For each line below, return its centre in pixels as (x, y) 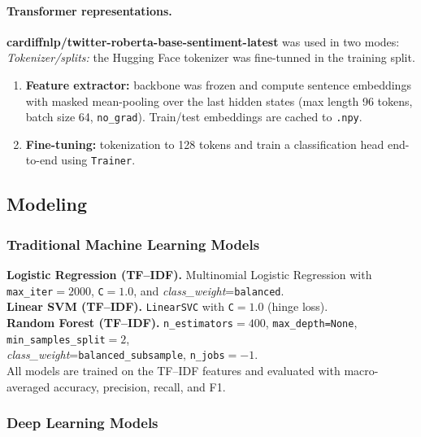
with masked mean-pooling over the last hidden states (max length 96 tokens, (219, 101)
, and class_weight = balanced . (209, 290)
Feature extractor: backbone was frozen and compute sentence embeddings (218, 84)
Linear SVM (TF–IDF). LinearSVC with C (120, 306)
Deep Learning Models (82, 423)
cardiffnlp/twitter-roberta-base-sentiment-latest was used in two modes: (203, 41)
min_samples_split (56, 340)
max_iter (30, 292)
